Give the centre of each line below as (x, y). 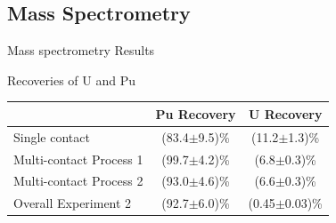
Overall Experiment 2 (73, 203)
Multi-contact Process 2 (78, 181)
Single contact (52, 136)
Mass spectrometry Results (81, 50)
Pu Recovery (196, 113)
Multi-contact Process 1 (78, 159)
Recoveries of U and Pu (71, 80)
